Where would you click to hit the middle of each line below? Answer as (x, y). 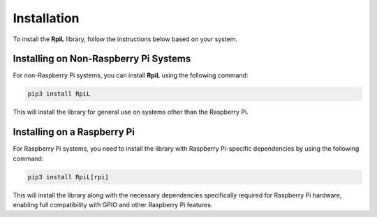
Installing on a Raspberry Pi (74, 132)
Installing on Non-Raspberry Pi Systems (102, 59)
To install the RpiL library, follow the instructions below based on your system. (125, 39)
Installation (46, 18)
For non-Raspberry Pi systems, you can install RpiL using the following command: (131, 75)
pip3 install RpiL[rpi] (68, 177)
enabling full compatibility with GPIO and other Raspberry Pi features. (113, 205)
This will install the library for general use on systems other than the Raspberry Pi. (131, 112)
